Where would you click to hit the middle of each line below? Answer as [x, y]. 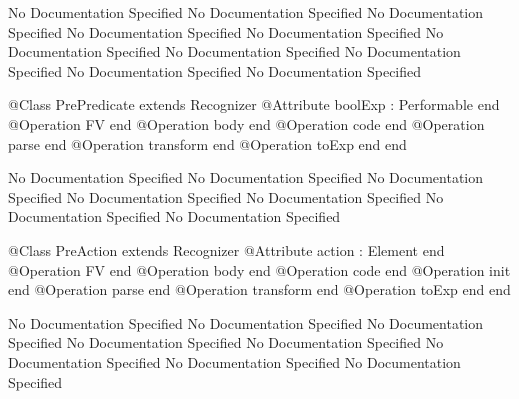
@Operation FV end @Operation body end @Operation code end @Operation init [259, 269]
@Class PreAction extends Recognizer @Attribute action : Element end [226, 249]
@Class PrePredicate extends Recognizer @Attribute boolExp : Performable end [254, 104]
